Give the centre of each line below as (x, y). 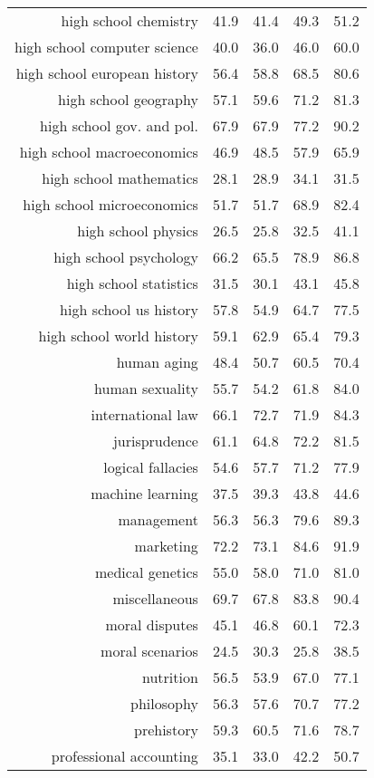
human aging (157, 362)
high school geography (128, 99)
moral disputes (152, 624)
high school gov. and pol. (119, 125)
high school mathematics (120, 178)
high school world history (118, 336)
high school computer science (106, 47)
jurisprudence (155, 441)
